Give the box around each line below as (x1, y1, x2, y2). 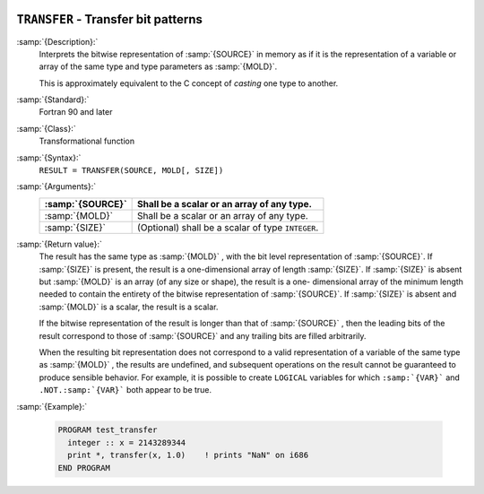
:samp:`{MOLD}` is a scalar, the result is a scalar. (39, 301, 219, 312)
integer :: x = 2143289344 (67, 438, 186, 447)
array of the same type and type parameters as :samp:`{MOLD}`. (39, 61, 278, 72)
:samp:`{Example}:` (16, 401, 88, 412)
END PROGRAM (57, 463, 111, 472)
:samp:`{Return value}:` (16, 238, 103, 249)
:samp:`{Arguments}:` (16, 181, 97, 192)
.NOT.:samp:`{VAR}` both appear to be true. (39, 385, 212, 395)
